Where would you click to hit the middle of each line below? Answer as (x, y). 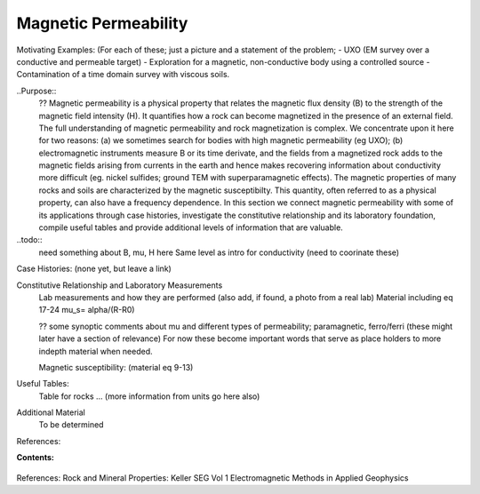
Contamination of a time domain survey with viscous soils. (123, 75)
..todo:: (29, 240)
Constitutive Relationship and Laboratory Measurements (120, 285)
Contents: (36, 458)
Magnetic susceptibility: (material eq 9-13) (116, 367)
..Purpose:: (36, 91)
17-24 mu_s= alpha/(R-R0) (87, 310)
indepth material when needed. (96, 351)
